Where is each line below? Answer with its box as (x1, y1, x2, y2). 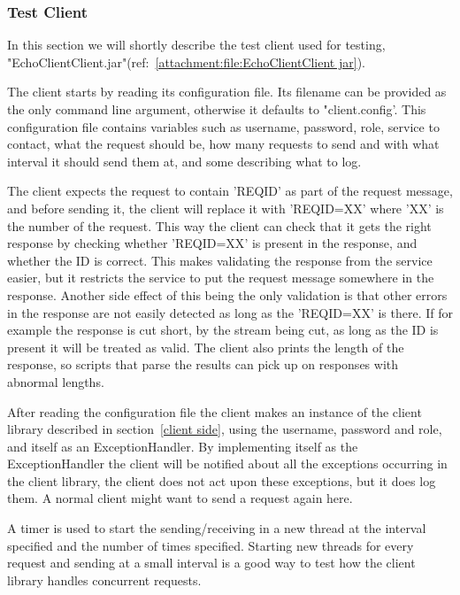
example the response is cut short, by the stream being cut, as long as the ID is (7, 321, 439, 339)
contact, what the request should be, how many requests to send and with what (7, 135, 440, 153)
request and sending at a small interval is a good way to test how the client (7, 553, 416, 572)
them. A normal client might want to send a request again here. (7, 489, 353, 507)
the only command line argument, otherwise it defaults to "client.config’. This (7, 100, 426, 118)
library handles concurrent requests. (7, 570, 202, 589)
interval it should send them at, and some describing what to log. (7, 151, 362, 170)
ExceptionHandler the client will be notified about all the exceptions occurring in (7, 454, 448, 473)
